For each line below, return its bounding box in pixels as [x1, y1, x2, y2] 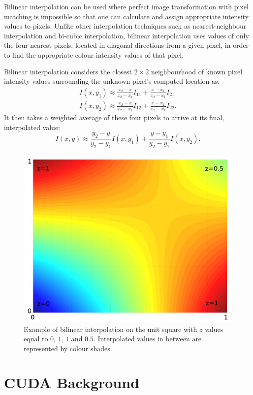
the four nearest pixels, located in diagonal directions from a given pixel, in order [4, 40, 249, 50]
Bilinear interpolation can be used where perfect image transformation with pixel [4, 1, 249, 11]
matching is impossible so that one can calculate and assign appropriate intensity [4, 11, 249, 21]
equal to [24, 333, 48, 344]
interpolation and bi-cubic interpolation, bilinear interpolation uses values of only [4, 30, 249, 40]
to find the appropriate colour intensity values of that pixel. [4, 49, 184, 60]
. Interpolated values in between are [94, 333, 202, 344]
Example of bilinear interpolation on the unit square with [24, 324, 197, 334]
